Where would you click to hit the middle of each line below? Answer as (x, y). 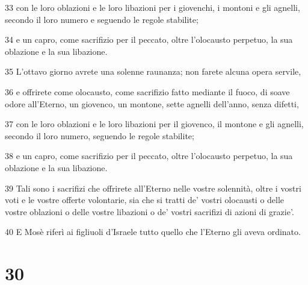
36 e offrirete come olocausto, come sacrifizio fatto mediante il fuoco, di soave (147, 91)
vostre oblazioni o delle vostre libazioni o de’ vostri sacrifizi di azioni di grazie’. (149, 211)
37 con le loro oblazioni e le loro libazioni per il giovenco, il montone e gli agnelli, (154, 124)
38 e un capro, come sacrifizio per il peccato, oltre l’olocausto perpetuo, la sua (149, 156)
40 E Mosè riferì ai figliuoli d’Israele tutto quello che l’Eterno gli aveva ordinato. (153, 232)
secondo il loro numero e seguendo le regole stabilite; (102, 19)
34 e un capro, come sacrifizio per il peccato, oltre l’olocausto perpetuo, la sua (149, 39)
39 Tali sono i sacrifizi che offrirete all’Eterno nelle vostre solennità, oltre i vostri (153, 188)
